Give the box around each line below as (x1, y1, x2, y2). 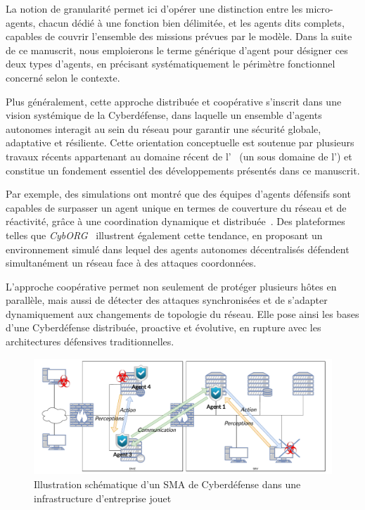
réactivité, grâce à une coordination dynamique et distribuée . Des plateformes (6, 214, 345, 229)
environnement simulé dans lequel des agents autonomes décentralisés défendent (6, 241, 350, 256)
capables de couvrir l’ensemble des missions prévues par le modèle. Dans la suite (6, 29, 352, 44)
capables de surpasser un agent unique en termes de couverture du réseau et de (6, 200, 347, 215)
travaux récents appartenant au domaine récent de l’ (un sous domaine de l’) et (6, 148, 352, 163)
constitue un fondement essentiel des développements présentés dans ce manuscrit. (6, 162, 360, 177)
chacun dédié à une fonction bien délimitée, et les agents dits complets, (39, 15, 345, 30)
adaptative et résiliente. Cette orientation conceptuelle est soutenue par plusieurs (6, 135, 354, 150)
